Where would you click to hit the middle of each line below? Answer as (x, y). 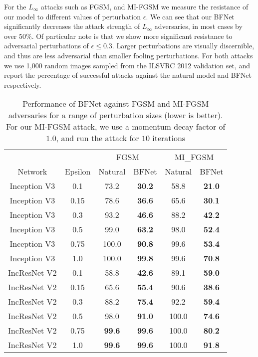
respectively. (23, 85)
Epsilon (78, 172)
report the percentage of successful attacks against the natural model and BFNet (128, 75)
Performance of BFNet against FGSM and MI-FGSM (116, 104)
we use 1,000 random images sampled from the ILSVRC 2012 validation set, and (127, 65)
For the (15, 6)
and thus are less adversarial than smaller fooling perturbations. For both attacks (129, 55)
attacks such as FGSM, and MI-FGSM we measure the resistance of (145, 6)
